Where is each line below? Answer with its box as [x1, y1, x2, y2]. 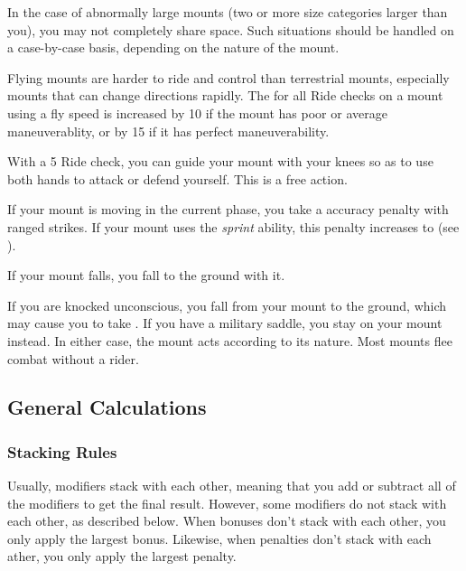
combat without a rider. [7, 349, 139, 368]
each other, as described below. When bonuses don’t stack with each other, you [7, 511, 446, 530]
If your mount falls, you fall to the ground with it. [7, 266, 285, 285]
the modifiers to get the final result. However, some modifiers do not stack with [7, 493, 447, 512]
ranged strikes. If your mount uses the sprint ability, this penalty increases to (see [7, 217, 460, 236]
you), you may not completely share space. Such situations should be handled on [7, 20, 454, 39]
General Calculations [7, 393, 207, 421]
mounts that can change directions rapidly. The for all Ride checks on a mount [7, 86, 443, 105]
